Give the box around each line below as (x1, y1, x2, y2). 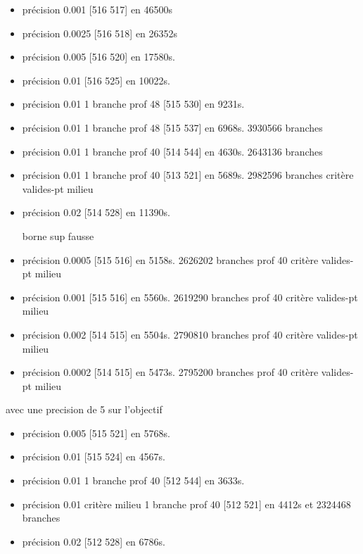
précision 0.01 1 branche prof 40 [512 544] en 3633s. (22, 473, 245, 488)
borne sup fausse (22, 228, 94, 243)
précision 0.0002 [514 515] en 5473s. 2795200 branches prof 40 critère (22, 365, 319, 379)
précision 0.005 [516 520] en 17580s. (22, 49, 175, 64)
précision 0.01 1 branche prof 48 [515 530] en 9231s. (22, 96, 245, 111)
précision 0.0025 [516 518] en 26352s (22, 25, 178, 40)
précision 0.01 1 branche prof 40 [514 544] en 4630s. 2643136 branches (22, 144, 323, 158)
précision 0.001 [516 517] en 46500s (22, 2, 173, 16)
